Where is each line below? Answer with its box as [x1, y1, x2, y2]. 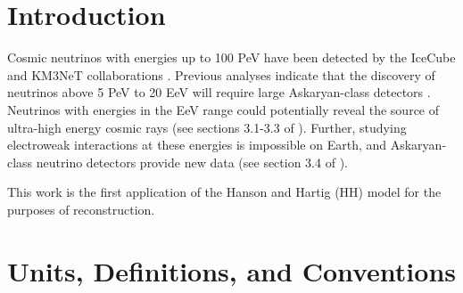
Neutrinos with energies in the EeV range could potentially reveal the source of [7, 100, 440, 118]
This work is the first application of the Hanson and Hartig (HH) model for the [7, 183, 442, 201]
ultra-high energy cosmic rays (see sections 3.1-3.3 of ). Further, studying [7, 118, 407, 136]
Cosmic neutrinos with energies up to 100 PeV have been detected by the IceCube [7, 48, 456, 67]
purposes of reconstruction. [7, 199, 155, 218]
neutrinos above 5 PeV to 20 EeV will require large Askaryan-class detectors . [7, 83, 431, 102]
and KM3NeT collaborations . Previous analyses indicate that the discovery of [7, 65, 435, 84]
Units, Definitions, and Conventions [7, 252, 456, 289]
